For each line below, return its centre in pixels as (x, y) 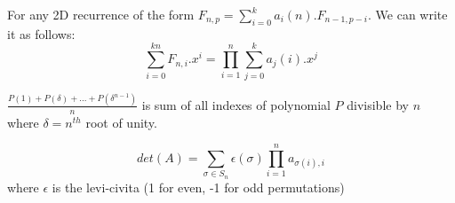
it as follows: (41, 33)
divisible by (378, 104)
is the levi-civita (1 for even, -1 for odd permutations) (198, 187)
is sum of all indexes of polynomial (236, 104)
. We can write (408, 14)
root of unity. (121, 122)
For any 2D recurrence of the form (101, 14)
